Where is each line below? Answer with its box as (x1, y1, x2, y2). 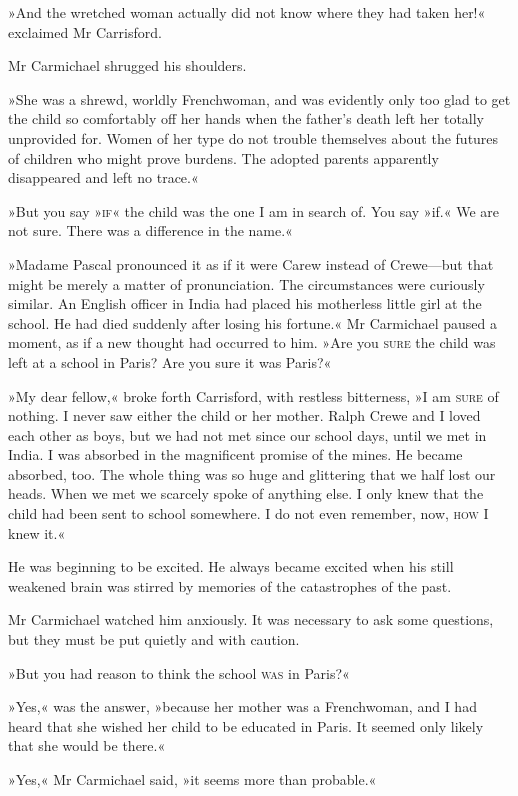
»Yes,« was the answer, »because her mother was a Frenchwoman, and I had (8, 696, 477, 717)
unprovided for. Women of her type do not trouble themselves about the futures (8, 127, 499, 148)
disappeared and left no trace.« (8, 167, 199, 188)
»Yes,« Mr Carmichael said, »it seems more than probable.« (8, 769, 377, 789)
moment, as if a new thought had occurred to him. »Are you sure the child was (8, 332, 496, 353)
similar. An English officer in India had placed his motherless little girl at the (8, 293, 482, 314)
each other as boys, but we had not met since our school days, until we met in (8, 424, 487, 445)
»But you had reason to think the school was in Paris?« (8, 662, 350, 683)
